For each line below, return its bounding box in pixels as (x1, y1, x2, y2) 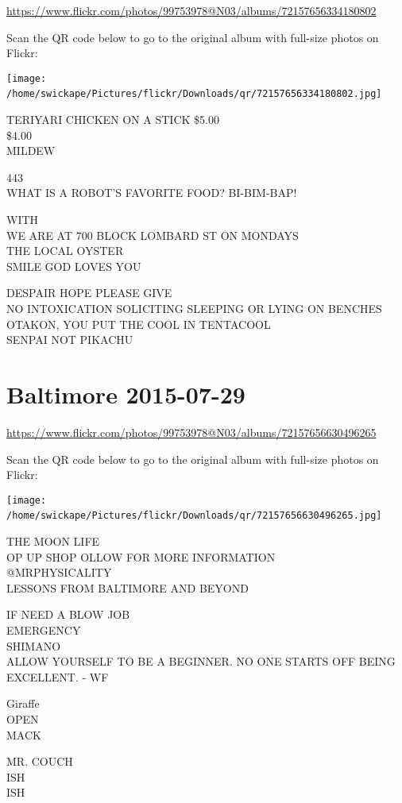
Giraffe (6, 695, 40, 712)
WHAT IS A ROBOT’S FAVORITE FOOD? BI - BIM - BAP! (6, 184, 297, 201)
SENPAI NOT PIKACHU (6, 331, 133, 348)
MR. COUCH (6, 753, 73, 770)
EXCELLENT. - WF (6, 668, 109, 685)
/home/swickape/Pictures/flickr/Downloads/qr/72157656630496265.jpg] (6, 510, 382, 522)
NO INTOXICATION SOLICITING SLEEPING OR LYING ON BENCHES (6, 300, 382, 317)
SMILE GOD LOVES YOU (6, 257, 141, 274)
